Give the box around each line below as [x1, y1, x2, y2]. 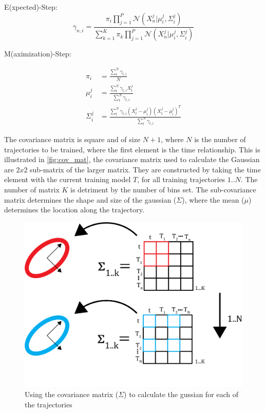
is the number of [194, 133, 246, 144]
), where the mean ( [182, 194, 244, 205]
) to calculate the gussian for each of [124, 389, 239, 400]
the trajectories [25, 399, 72, 409]
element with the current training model [4, 174, 131, 185]
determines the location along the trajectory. [4, 204, 144, 215]
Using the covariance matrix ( [25, 389, 119, 400]
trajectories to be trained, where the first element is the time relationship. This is [4, 144, 260, 154]
